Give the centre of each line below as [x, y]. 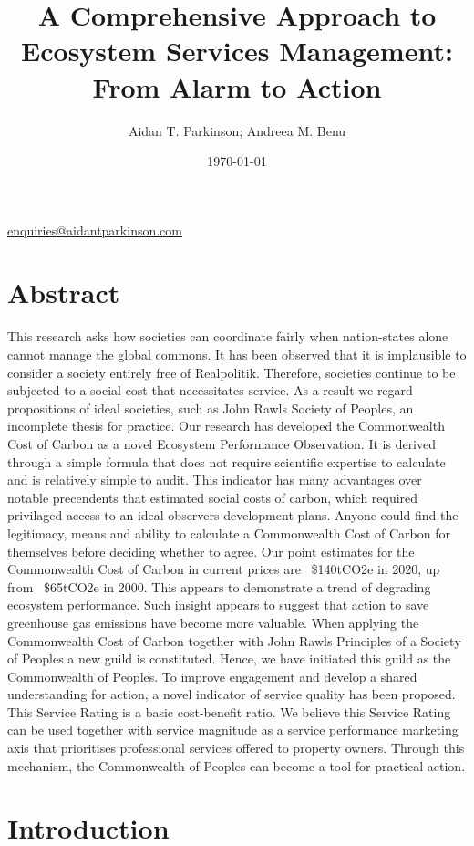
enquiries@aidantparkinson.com [95, 230]
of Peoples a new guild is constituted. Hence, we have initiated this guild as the [229, 658]
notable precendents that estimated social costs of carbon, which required [213, 497]
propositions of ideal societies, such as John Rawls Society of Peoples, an [211, 407]
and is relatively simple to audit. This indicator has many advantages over [215, 480]
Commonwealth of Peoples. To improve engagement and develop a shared [212, 676]
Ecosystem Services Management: [237, 51]
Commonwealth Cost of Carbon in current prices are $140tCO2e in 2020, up [224, 569]
